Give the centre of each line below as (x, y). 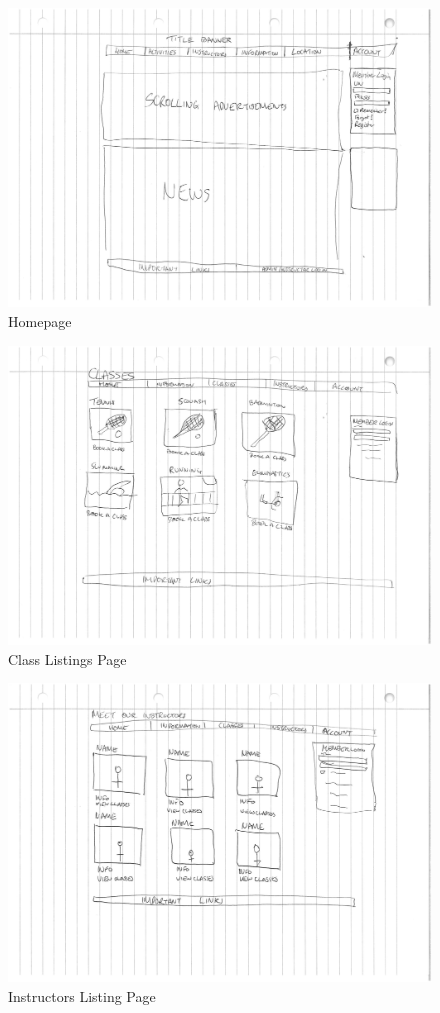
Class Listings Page (67, 658)
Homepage (40, 320)
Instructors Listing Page (82, 996)
